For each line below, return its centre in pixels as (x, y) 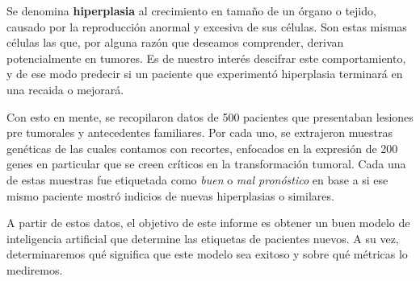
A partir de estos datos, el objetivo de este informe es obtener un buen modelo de (208, 223)
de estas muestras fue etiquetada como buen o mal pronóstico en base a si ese (197, 179)
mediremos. (35, 269)
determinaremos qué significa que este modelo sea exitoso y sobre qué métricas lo (207, 254)
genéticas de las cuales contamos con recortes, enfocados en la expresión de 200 (202, 148)
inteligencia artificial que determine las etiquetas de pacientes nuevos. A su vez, (203, 238)
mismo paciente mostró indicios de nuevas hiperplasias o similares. (170, 195)
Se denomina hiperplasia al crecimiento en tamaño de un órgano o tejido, (191, 10)
